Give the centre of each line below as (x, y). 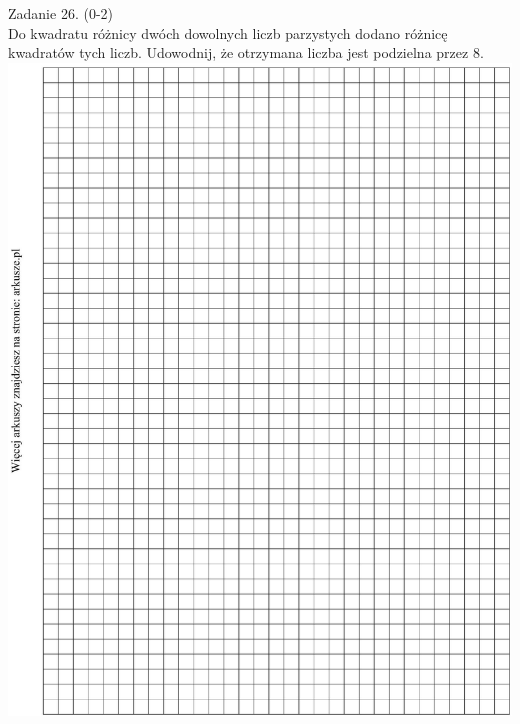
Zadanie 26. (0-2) (60, 13)
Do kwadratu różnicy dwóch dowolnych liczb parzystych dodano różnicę (228, 32)
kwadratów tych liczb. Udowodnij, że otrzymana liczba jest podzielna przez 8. (246, 52)
